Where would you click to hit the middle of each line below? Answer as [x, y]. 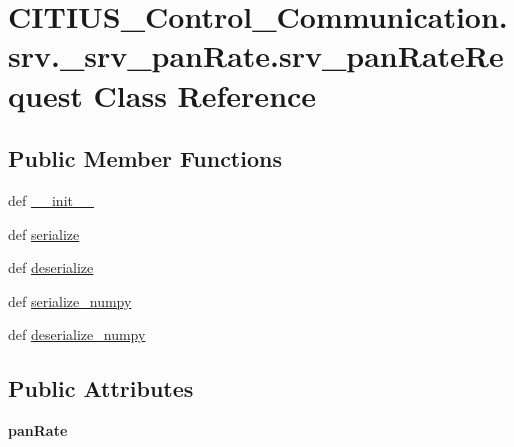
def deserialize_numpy [77, 334]
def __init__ [51, 199]
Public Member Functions [145, 158]
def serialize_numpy [70, 300]
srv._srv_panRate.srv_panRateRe [256, 55]
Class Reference [205, 94]
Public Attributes [101, 388]
